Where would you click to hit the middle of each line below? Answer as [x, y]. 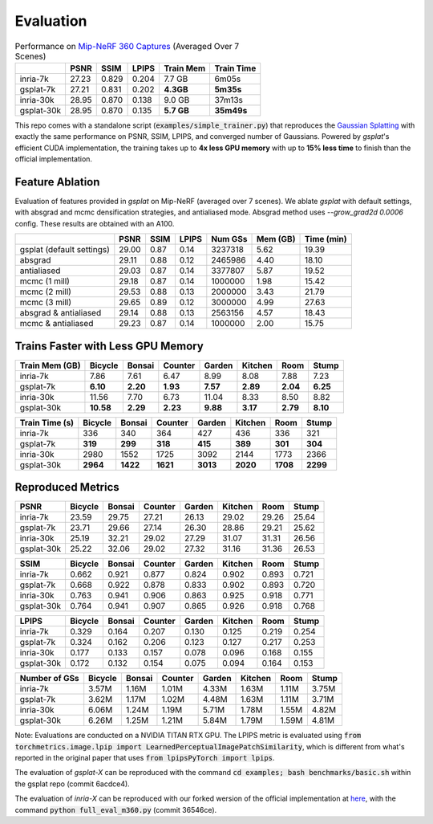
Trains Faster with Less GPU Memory [109, 346]
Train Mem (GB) [50, 365]
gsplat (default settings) [65, 250]
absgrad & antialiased [61, 313]
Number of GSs [49, 679]
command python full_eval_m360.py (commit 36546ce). [116, 810]
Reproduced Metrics [67, 487]
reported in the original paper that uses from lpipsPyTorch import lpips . [145, 757]
